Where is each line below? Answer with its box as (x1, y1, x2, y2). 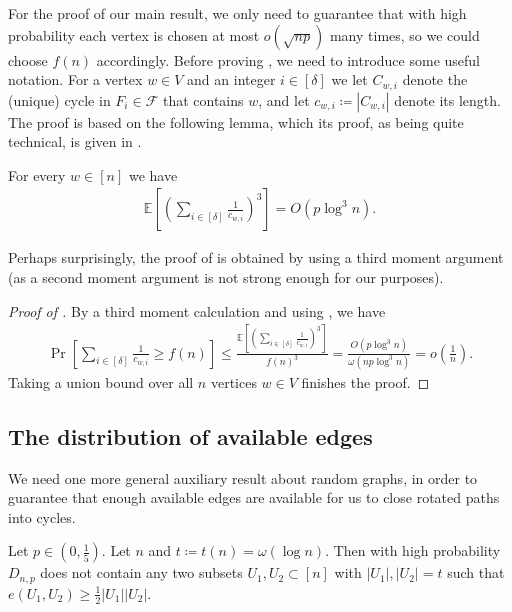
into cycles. (8, 506, 76, 527)
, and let (258, 89, 310, 110)
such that (447, 562, 505, 583)
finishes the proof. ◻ (301, 371, 430, 392)
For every (8, 164, 66, 185)
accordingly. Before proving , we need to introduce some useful (96, 49, 480, 70)
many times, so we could (329, 24, 480, 45)
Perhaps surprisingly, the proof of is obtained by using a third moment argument (8, 247, 504, 268)
